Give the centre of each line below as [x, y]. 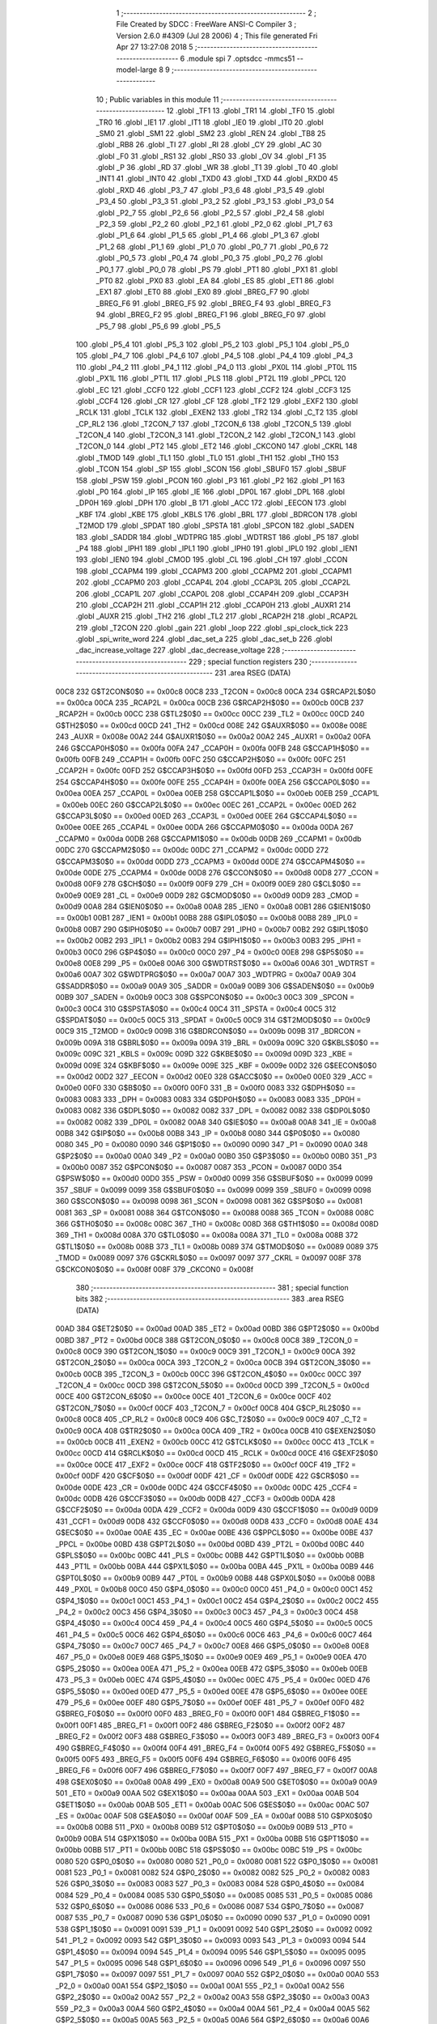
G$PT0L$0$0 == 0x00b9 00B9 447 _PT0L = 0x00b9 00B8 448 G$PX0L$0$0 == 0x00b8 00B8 [215, 1578]
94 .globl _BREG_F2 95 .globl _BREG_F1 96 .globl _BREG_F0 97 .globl [211, 315]
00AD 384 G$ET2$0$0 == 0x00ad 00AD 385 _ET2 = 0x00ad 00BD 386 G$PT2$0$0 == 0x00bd [217, 1329]
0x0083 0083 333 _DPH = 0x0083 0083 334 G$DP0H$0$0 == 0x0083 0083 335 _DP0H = [208, 1099]
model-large [137, 70]
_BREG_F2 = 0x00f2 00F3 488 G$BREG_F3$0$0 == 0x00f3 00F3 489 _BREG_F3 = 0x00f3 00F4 [217, 1737]
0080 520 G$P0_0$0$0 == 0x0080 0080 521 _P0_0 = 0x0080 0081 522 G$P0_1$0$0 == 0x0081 [217, 1861]
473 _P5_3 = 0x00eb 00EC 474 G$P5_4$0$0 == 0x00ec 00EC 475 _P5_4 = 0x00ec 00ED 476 [213, 1680]
